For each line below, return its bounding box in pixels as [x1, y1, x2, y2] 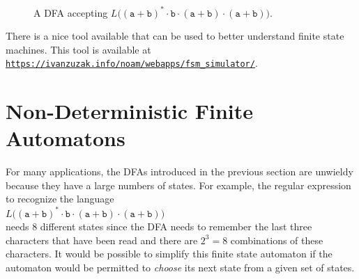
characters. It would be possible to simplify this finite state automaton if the [6, 246, 333, 261]
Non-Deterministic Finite [6, 97, 253, 125]
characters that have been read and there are [6, 232, 198, 247]
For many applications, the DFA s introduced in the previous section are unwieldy [6, 164, 353, 179]
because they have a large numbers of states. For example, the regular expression [6, 177, 351, 192]
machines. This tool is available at [6, 42, 151, 56]
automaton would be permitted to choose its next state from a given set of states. [6, 260, 355, 274]
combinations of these [230, 232, 323, 247]
